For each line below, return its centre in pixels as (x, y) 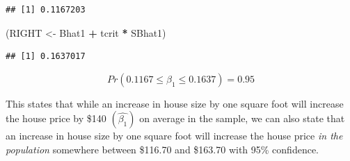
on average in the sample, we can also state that (242, 118)
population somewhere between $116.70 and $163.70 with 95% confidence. (162, 149)
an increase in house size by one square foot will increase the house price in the (174, 136)
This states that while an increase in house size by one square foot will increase (175, 103)
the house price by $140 (56, 118)
